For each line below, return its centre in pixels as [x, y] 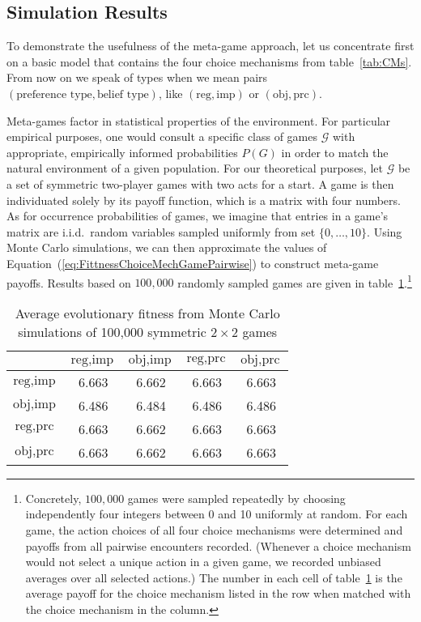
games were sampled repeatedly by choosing [236, 498]
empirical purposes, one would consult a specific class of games [162, 136]
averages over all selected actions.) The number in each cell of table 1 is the [214, 577]
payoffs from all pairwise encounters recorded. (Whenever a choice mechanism [218, 545]
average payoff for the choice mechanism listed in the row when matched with [218, 593]
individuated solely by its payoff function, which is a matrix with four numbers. [204, 200]
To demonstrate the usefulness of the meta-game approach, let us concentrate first [210, 46]
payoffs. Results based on [69, 282]
